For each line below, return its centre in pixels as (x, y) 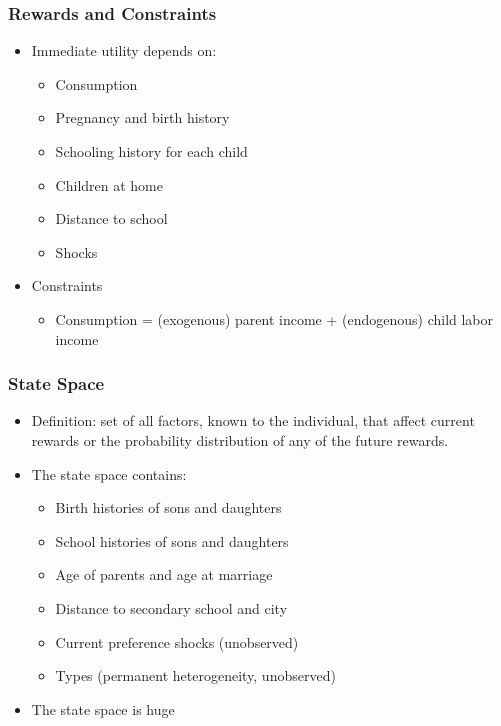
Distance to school (111, 218)
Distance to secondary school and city (171, 607)
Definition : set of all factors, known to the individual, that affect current (253, 420)
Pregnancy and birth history (142, 117)
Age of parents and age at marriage (164, 574)
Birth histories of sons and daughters (168, 507)
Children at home (109, 184)
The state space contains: (109, 473)
